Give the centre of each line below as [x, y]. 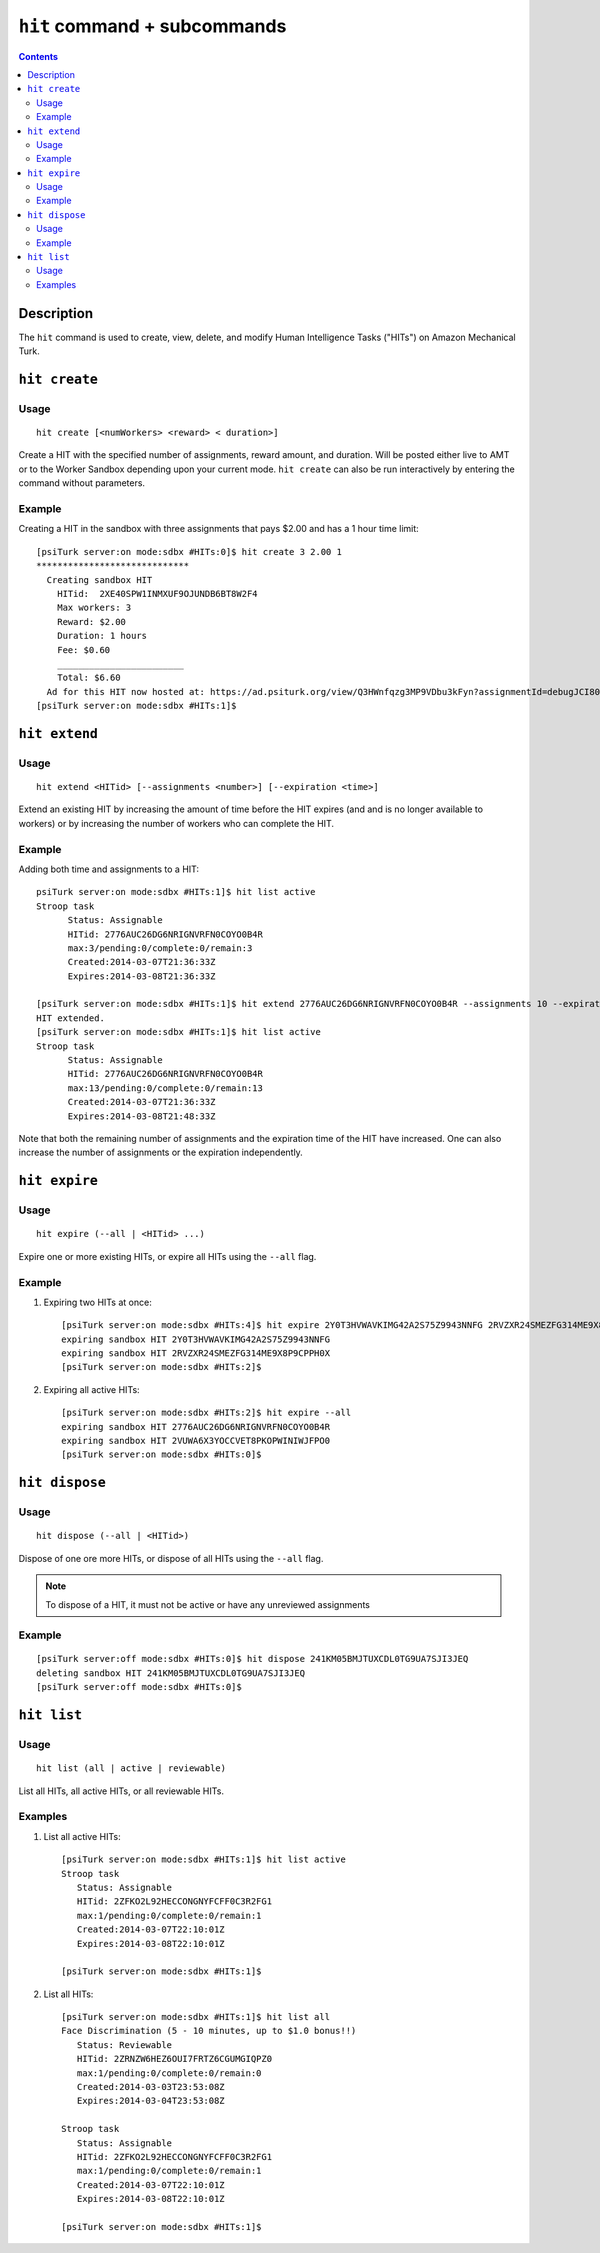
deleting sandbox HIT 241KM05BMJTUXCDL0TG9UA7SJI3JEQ [170, 1673]
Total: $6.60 [88, 678]
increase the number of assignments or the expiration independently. [161, 1152]
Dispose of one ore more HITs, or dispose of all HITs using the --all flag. [171, 1558]
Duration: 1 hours [102, 636]
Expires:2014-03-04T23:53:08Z [150, 2101]
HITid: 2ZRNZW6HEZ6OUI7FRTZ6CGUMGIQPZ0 [174, 2059]
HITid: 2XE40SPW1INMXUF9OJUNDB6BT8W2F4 [157, 593]
